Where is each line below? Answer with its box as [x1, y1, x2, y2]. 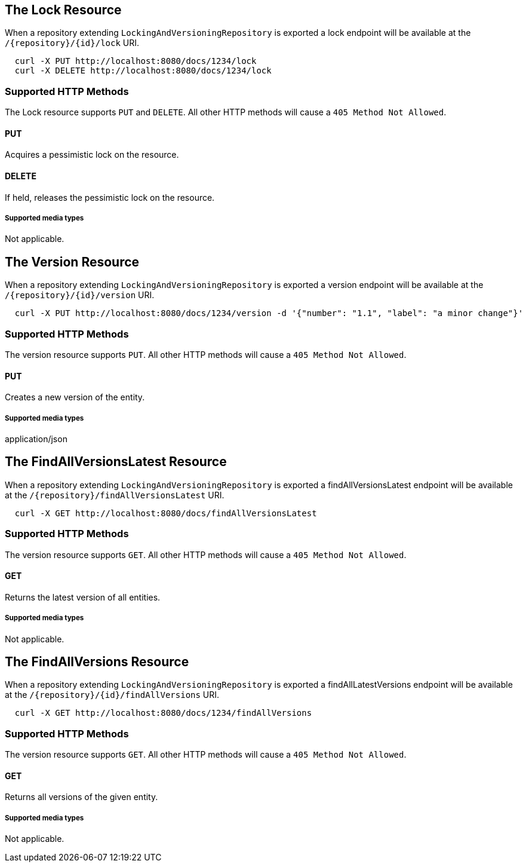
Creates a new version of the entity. [5, 392, 145, 403]
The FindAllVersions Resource [5, 654, 189, 669]
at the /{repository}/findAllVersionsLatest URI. [5, 489, 224, 500]
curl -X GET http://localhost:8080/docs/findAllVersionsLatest [14, 508, 317, 518]
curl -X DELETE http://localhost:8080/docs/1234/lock [14, 66, 272, 76]
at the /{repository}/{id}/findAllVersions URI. [5, 690, 220, 700]
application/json [5, 433, 67, 444]
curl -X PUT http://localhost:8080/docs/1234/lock [14, 56, 257, 66]
